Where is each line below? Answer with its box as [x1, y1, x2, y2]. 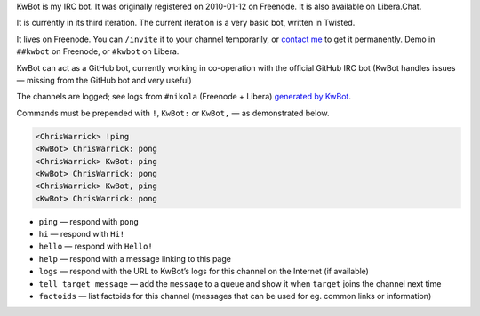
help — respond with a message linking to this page [38, 253, 231, 264]
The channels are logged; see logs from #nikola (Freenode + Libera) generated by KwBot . [16, 91, 351, 102]
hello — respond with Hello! [38, 241, 153, 252]
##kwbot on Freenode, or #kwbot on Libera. [16, 46, 180, 57]
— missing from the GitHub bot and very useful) [16, 75, 192, 85]
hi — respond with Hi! [38, 229, 125, 240]
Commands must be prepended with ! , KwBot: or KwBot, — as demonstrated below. [16, 107, 330, 118]
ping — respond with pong [38, 216, 140, 226]
